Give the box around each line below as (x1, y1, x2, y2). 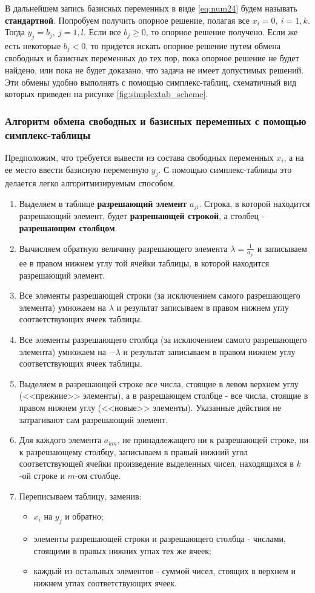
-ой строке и (19, 469, 65, 481)
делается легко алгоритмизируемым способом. (5, 177, 176, 189)
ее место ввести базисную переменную (5, 163, 149, 175)
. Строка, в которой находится (199, 197, 310, 209)
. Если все (83, 25, 121, 38)
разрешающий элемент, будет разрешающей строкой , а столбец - (19, 209, 265, 222)
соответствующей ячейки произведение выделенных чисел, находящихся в (19, 457, 294, 470)
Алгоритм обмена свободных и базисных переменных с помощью (5, 113, 307, 128)
